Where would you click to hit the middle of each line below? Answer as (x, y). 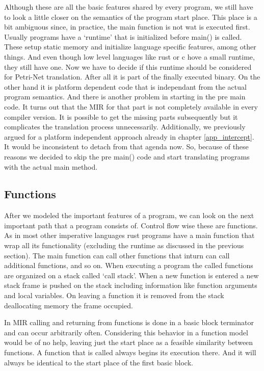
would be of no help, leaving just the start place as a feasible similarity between (129, 342)
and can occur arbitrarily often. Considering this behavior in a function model (126, 332)
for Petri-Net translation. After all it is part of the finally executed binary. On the (132, 77)
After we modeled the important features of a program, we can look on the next (129, 215)
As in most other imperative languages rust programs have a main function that (129, 235)
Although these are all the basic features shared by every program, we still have (129, 7)
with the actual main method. (51, 166)
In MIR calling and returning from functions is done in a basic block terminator (129, 322)
